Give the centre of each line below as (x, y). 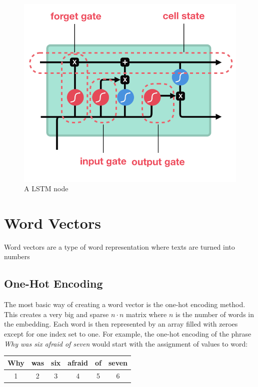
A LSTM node (46, 189)
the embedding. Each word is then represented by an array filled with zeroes (121, 324)
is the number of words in (215, 314)
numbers (17, 256)
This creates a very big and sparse (56, 314)
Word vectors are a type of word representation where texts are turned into (119, 246)
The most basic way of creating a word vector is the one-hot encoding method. (125, 304)
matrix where (146, 314)
